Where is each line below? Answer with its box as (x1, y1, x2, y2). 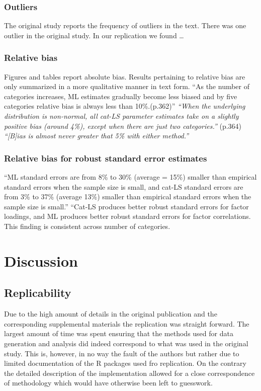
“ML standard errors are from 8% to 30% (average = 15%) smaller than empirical (4, 172, 257, 182)
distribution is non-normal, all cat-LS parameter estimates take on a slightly (4, 111, 239, 121)
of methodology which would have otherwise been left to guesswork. (4, 377, 213, 388)
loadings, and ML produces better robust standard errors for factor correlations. (4, 211, 251, 221)
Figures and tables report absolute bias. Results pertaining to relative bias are (4, 71, 245, 82)
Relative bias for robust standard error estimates (4, 151, 207, 164)
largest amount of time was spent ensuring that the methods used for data (4, 328, 233, 339)
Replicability (4, 285, 71, 300)
